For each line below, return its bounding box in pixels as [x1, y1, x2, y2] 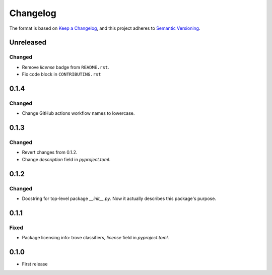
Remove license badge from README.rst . [22, 64, 109, 70]
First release [22, 261, 48, 267]
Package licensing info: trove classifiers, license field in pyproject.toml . [22, 235, 169, 241]
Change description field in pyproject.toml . [22, 156, 111, 162]
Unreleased [9, 38, 47, 47]
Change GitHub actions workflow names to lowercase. [22, 110, 135, 116]
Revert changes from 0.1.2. [22, 149, 78, 156]
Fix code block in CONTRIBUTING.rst [22, 71, 101, 78]
